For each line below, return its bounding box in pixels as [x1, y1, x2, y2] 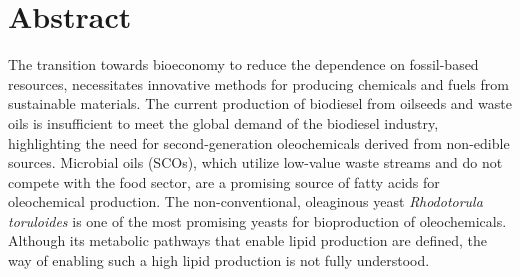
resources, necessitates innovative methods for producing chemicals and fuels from [8, 73, 509, 94]
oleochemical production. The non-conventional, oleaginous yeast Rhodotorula [8, 191, 483, 212]
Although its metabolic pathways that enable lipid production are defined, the [8, 230, 488, 251]
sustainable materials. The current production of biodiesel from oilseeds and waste [8, 93, 512, 114]
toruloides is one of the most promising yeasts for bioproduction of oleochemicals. [8, 210, 507, 231]
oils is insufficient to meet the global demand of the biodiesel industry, [8, 112, 439, 133]
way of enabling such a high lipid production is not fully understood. [8, 250, 430, 271]
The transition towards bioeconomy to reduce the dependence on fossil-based [8, 54, 479, 75]
